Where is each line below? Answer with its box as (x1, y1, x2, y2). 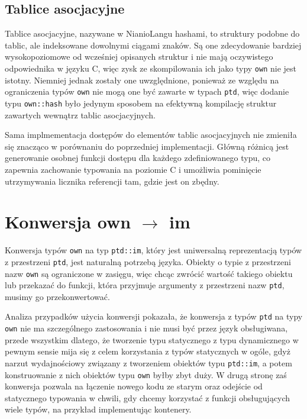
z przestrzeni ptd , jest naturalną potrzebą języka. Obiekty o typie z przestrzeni (5, 255, 291, 267)
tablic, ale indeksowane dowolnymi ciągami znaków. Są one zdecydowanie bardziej (5, 38, 302, 51)
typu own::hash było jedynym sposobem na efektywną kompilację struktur (5, 96, 277, 109)
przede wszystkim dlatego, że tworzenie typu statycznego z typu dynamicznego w (5, 333, 299, 346)
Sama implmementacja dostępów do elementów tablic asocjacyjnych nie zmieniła (5, 128, 297, 141)
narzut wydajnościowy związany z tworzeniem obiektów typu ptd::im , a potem (5, 356, 292, 369)
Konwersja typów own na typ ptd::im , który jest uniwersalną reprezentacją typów (5, 244, 302, 256)
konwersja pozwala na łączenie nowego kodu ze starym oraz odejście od (5, 380, 263, 392)
